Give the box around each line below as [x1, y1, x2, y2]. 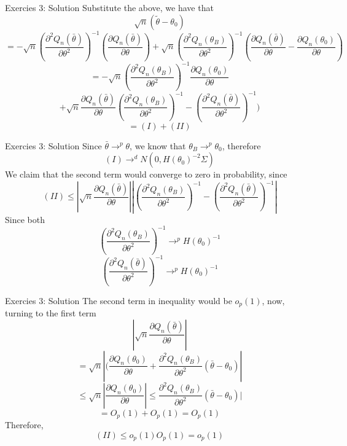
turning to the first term [5, 307, 96, 319]
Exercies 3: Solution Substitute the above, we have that [5, 1, 214, 14]
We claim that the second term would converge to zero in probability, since [5, 168, 287, 181]
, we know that [130, 139, 186, 152]
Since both [5, 213, 45, 225]
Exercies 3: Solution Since [5, 139, 102, 152]
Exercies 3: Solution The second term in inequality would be [5, 294, 232, 307]
